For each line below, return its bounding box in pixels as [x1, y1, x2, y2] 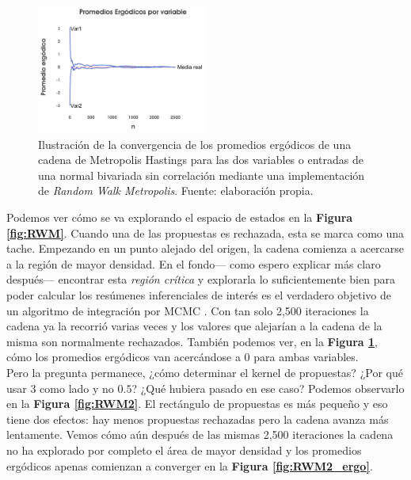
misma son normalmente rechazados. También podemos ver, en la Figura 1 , [6, 333, 378, 349]
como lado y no [40, 379, 114, 396]
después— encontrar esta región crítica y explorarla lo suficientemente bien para [6, 271, 395, 288]
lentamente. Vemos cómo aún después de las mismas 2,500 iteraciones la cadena [6, 426, 394, 443]
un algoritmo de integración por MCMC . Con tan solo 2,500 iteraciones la [6, 302, 369, 318]
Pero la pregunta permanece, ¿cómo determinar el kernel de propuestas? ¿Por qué [6, 364, 403, 380]
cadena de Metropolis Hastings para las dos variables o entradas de [38, 151, 363, 168]
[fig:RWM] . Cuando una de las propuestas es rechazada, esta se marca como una [6, 224, 405, 241]
